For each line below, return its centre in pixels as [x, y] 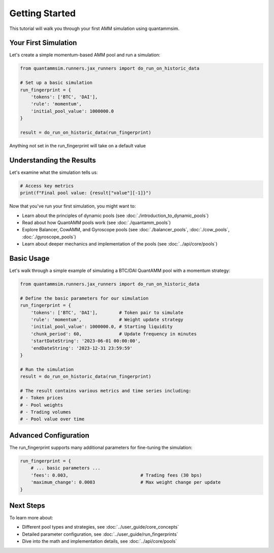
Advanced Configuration [49, 435]
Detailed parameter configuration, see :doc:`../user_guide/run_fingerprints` [100, 534]
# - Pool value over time [52, 419]
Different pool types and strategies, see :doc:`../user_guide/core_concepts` [100, 527]
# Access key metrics [47, 186]
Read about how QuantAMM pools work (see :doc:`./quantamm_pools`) [96, 222]
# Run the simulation [47, 369]
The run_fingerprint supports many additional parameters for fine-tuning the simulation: [101, 447]
